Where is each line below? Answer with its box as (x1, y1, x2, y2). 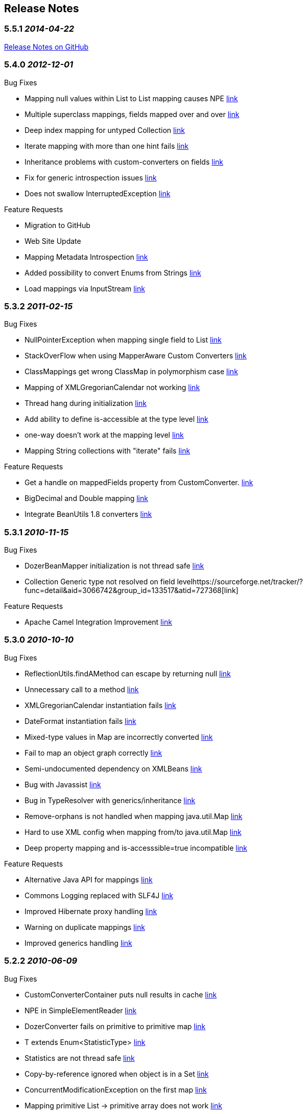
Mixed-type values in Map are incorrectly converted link (25, 732, 213, 741)
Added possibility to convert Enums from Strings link (25, 268, 201, 277)
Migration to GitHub (25, 220, 90, 230)
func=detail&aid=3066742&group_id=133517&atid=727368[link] (25, 586, 239, 595)
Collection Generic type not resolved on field (25, 577, 175, 586)
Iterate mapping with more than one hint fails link (25, 141, 188, 150)
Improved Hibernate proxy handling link (25, 906, 157, 916)
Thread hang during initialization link (25, 399, 147, 408)
